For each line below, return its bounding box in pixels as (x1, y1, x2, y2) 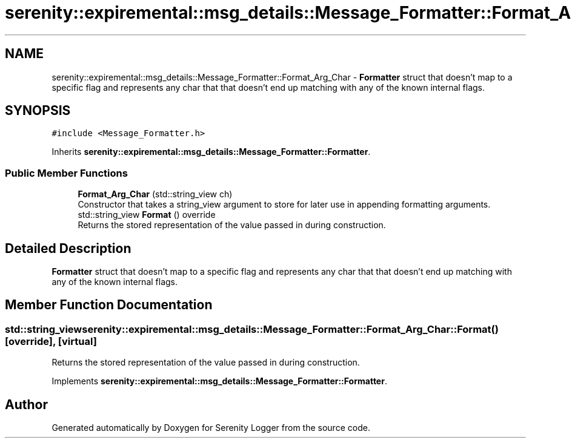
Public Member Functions (5, 166, 128, 179)
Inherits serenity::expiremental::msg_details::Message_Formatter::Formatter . (52, 146, 371, 157)
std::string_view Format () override (78, 209, 216, 220)
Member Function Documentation (5, 297, 213, 313)
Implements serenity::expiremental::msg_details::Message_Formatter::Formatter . (52, 376, 387, 387)
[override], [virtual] (5, 335, 97, 347)
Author (5, 396, 48, 412)
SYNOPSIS (5, 103, 71, 119)
